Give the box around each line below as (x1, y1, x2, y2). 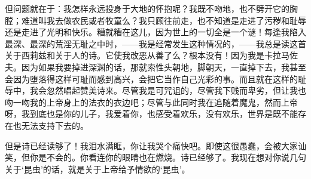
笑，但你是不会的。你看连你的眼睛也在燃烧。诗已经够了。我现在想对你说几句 (5, 151, 306, 163)
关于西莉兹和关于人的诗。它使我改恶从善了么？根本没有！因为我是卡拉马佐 (5, 49, 298, 61)
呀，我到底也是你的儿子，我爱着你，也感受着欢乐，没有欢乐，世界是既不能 (5, 107, 298, 120)
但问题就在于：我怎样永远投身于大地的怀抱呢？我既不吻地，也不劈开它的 (5, 2, 289, 14)
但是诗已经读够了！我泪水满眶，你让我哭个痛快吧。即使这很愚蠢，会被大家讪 (5, 139, 306, 152)
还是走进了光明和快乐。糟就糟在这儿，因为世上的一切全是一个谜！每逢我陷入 (5, 26, 306, 38)
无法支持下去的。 (21, 119, 89, 131)
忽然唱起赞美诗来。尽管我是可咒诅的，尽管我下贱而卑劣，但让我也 (46, 84, 306, 97)
